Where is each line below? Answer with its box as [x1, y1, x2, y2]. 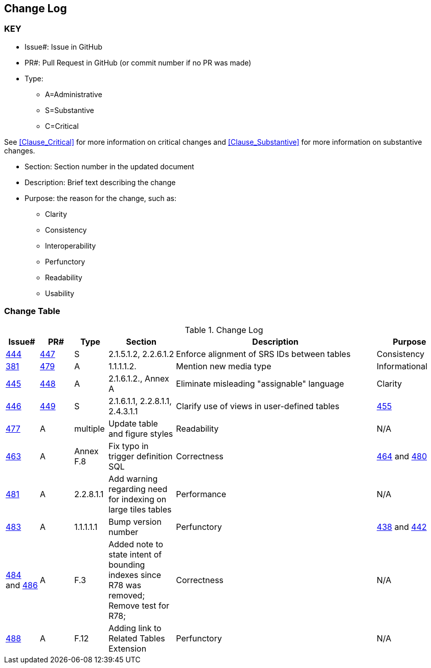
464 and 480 [376, 451, 427, 461]
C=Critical [45, 121, 79, 130]
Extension [108, 643, 147, 654]
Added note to [108, 539, 164, 549]
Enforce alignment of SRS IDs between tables [176, 348, 351, 359]
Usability [45, 288, 75, 298]
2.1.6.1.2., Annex [108, 373, 169, 384]
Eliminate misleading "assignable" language [176, 378, 344, 389]
